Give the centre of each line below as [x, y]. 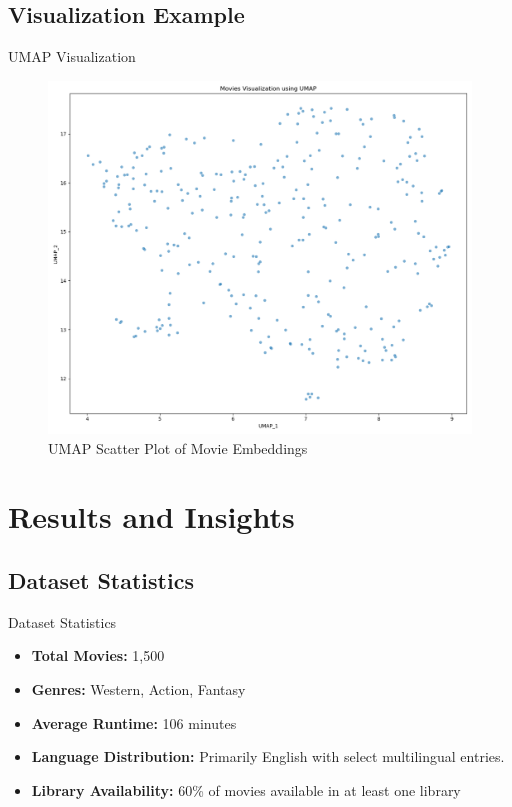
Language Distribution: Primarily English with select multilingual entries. [268, 756]
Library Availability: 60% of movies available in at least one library [246, 789]
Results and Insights [151, 516]
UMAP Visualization [72, 56]
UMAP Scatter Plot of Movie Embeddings [178, 447]
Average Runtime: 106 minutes [134, 722]
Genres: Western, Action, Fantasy [138, 688]
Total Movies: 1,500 [98, 655]
